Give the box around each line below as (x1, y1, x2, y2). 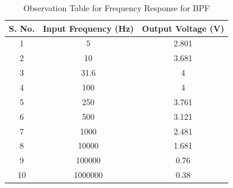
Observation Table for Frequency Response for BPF (23, 2, 210, 14)
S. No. (9, 22, 35, 34)
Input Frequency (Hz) (42, 22, 134, 34)
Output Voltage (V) (142, 22, 225, 34)
